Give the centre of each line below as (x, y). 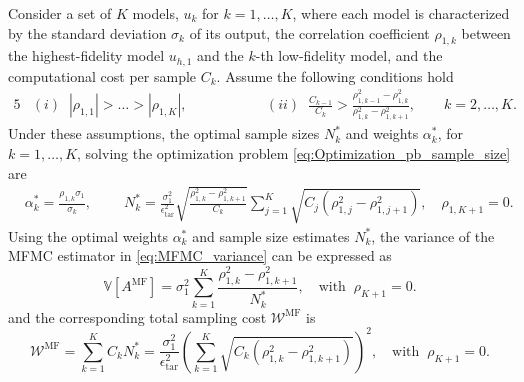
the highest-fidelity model (86, 55)
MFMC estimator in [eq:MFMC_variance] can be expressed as (200, 255)
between (486, 32)
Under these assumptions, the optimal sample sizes (164, 133)
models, (155, 13)
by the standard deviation (87, 32)
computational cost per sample (102, 75)
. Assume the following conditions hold (335, 75)
